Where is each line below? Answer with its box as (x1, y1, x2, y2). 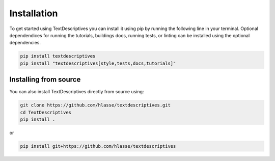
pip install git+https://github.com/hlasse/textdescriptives (20, 143, 176, 149)
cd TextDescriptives (20, 110, 71, 115)
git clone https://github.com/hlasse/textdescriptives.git (20, 102, 171, 108)
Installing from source (9, 75, 81, 84)
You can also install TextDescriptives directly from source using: (9, 89, 144, 95)
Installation (9, 8, 58, 19)
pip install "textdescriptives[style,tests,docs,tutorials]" (20, 60, 176, 66)
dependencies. (9, 40, 41, 46)
